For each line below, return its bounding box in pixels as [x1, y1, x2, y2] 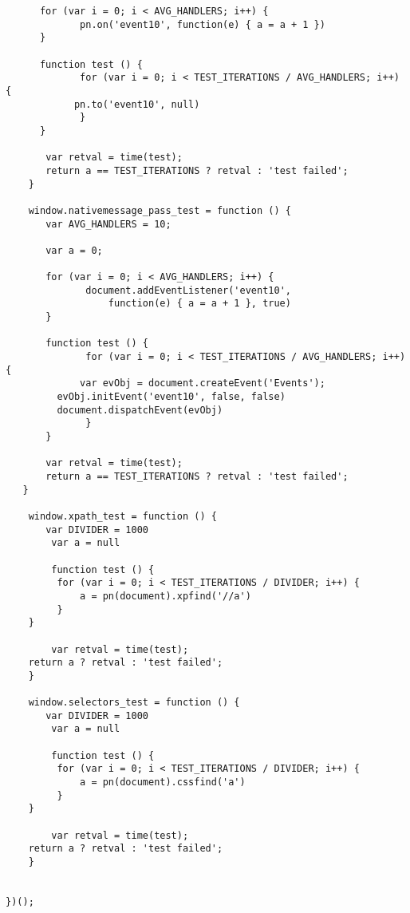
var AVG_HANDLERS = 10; [45, 218, 171, 230]
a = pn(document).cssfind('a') [80, 777, 246, 788]
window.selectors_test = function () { [28, 697, 240, 709]
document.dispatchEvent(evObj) [57, 404, 223, 416]
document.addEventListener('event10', [85, 284, 291, 296]
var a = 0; [45, 244, 103, 256]
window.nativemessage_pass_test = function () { [28, 204, 291, 216]
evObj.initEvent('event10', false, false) [57, 391, 286, 403]
